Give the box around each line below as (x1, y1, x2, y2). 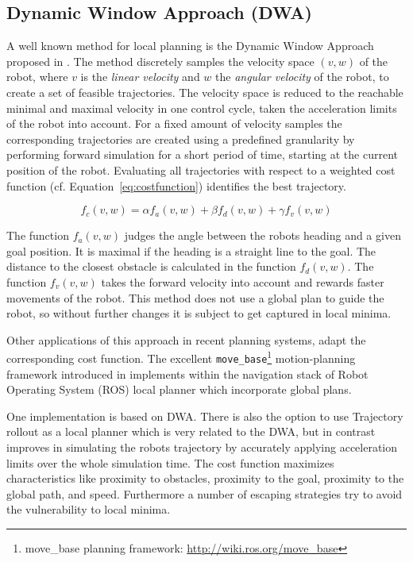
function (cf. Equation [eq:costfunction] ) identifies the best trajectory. (6, 177, 346, 194)
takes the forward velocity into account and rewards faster (101, 273, 384, 290)
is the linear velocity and (80, 68, 200, 85)
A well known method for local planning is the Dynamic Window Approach (6, 37, 374, 54)
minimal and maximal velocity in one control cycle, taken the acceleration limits (6, 99, 397, 116)
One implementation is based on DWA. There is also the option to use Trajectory (6, 407, 403, 424)
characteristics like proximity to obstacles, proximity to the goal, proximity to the (6, 470, 404, 487)
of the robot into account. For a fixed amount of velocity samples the (6, 115, 342, 132)
